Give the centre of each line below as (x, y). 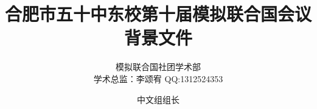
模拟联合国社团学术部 (158, 67)
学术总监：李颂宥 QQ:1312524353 (158, 78)
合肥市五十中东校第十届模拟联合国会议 (158, 14)
